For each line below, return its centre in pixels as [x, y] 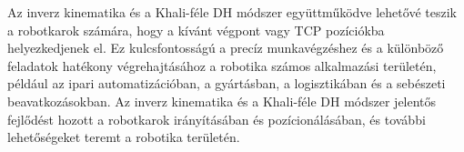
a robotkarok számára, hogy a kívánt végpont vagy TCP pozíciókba [196, 30]
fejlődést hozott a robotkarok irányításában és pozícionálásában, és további [217, 119]
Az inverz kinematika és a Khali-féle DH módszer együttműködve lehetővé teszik [232, 12]
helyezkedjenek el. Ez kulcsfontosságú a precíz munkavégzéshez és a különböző [226, 48]
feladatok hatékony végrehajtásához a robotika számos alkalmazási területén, [222, 65]
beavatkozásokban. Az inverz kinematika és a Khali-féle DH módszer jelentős [222, 101]
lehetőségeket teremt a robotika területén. [124, 137]
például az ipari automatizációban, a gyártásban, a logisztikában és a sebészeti [227, 83]
